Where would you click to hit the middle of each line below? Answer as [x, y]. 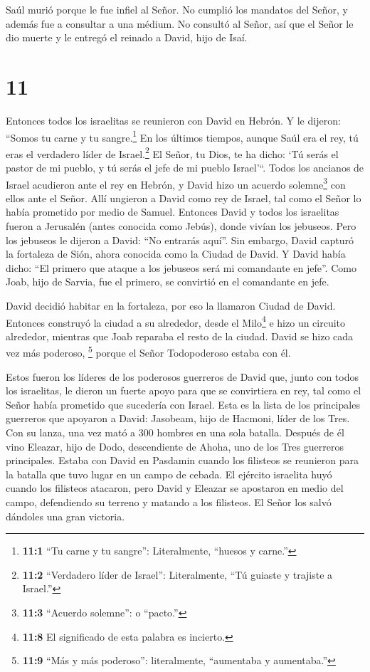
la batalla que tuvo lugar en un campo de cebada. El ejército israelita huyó [169, 474]
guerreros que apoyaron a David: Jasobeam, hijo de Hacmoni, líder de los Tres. [178, 418]
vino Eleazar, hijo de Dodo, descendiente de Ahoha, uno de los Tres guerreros [175, 446]
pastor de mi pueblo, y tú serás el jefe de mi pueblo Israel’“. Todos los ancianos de [185, 167]
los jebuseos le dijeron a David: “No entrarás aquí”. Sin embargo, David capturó [180, 240]
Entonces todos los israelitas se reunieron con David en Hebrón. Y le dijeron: [173, 120]
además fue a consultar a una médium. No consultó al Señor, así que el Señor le [180, 23]
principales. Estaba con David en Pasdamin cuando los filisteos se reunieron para [182, 460]
